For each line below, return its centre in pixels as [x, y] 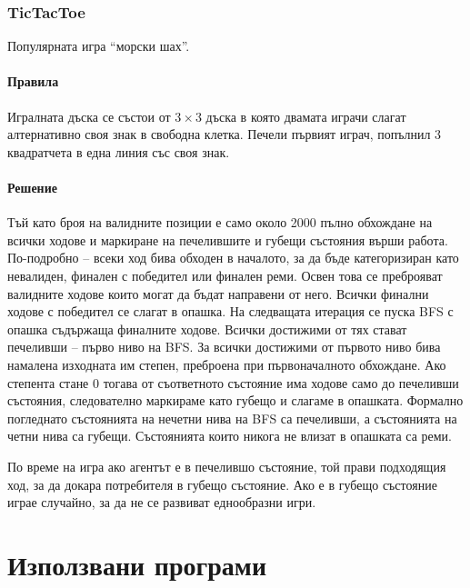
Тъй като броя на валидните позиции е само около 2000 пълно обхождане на [220, 222]
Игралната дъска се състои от [89, 116]
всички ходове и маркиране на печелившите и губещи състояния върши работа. [228, 239]
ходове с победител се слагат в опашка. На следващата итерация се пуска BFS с [230, 311]
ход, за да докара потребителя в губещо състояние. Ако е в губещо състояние [222, 484]
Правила [33, 81]
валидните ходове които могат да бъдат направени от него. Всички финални [218, 293]
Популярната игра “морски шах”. [99, 46]
